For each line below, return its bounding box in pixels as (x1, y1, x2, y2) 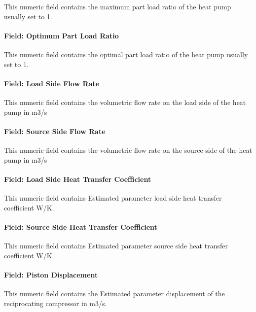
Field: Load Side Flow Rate (4, 78, 99, 88)
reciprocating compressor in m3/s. (4, 298, 107, 308)
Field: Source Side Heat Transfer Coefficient (4, 221, 157, 232)
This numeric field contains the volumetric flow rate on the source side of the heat (4, 144, 252, 155)
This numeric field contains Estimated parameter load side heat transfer (4, 192, 222, 203)
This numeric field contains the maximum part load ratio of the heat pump (4, 1, 231, 11)
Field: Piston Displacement (4, 269, 98, 279)
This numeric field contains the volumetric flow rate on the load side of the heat (4, 97, 246, 107)
